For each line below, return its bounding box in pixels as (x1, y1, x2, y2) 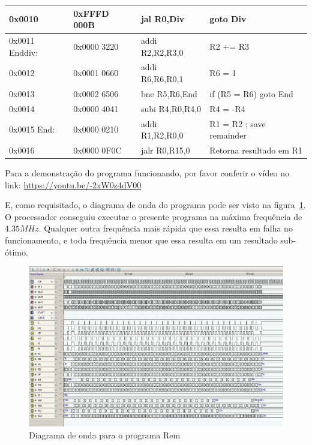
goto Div (209, 13, 247, 25)
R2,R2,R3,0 (140, 46, 184, 58)
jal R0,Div (140, 13, 185, 25)
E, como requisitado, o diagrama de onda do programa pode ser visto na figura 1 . (5, 199, 306, 211)
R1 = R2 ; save (209, 117, 266, 130)
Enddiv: (9, 46, 38, 58)
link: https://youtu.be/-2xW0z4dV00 (5, 178, 142, 191)
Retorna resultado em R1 (209, 143, 302, 156)
